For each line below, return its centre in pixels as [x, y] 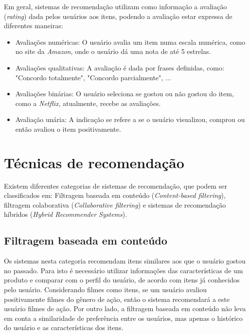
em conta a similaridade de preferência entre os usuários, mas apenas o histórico [123, 318]
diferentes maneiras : [34, 26]
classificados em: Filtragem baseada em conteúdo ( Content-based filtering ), [115, 195]
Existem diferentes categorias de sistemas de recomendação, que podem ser [116, 185]
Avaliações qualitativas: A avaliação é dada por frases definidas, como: [120, 67]
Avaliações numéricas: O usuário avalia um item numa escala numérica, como [130, 42]
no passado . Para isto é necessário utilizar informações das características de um [124, 270]
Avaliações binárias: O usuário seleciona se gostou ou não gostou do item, [125, 94]
